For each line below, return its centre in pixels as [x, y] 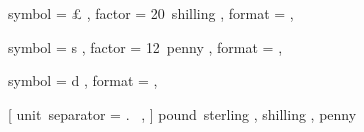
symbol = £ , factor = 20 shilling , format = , [151, 13]
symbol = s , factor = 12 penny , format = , [145, 46]
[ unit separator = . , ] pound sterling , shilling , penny [182, 113]
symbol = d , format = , [83, 80]
